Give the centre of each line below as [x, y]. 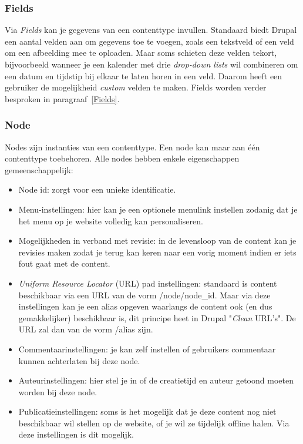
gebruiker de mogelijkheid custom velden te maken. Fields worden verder [136, 87]
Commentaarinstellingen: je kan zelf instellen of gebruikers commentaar [147, 349]
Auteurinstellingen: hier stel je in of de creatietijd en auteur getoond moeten [156, 380]
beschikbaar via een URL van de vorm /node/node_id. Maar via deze [144, 295]
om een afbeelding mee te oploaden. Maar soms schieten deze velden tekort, [141, 53]
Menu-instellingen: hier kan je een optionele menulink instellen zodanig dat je [158, 209]
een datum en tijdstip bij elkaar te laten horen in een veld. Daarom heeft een [144, 75]
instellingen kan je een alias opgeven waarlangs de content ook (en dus [145, 306]
